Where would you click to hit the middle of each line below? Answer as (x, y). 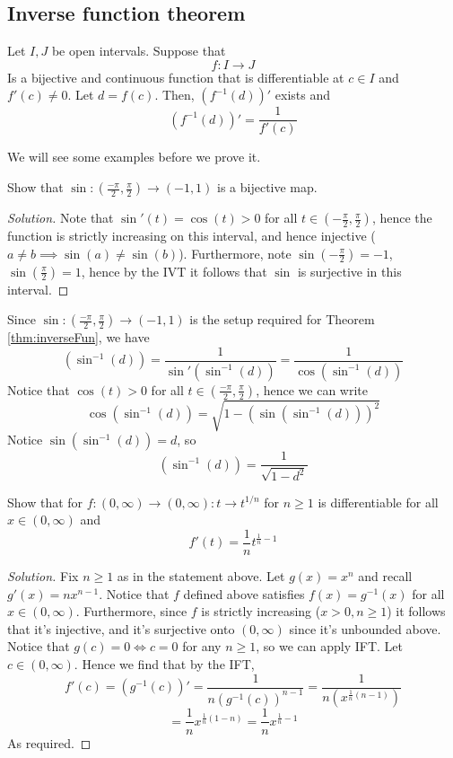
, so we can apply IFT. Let (329, 646)
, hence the (402, 218)
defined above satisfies (244, 593)
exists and (303, 95)
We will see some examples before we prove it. (134, 157)
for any (202, 646)
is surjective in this (349, 271)
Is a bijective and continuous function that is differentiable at (176, 77)
